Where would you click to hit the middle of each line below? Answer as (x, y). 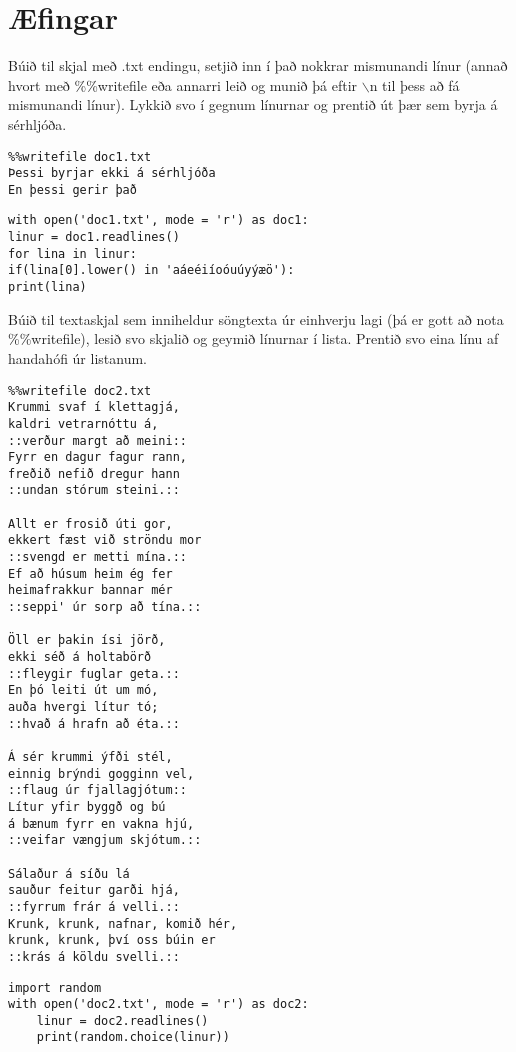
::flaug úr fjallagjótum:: (97, 790)
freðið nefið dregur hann (94, 473)
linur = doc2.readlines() (122, 1020)
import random (55, 987)
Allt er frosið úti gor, (90, 523)
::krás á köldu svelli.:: (94, 956)
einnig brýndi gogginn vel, (101, 773)
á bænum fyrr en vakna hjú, (101, 823)
